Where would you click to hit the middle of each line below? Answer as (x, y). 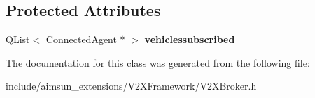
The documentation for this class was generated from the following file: (158, 62)
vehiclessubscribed (190, 39)
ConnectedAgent (81, 39)
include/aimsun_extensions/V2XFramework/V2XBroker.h (131, 86)
